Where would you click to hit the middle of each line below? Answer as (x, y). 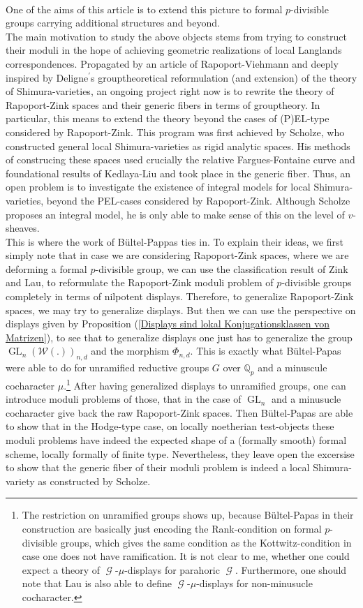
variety (20, 481)
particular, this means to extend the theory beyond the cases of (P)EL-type (168, 118)
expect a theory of (61, 569)
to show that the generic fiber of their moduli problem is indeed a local (158, 467)
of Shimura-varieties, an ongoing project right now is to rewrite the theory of (170, 91)
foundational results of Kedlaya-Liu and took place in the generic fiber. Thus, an (178, 173)
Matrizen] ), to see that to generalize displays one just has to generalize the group (179, 337)
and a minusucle (306, 399)
